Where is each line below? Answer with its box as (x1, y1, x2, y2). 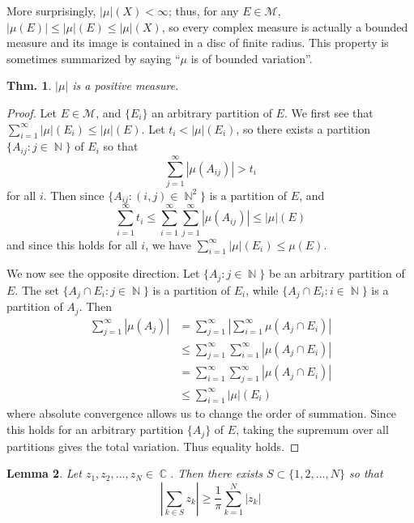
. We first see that (284, 104, 373, 121)
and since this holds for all (6, 236, 138, 253)
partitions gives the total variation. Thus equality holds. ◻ (6, 437, 300, 454)
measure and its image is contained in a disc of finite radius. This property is (6, 34, 389, 51)
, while (245, 281, 279, 298)
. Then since (43, 186, 105, 203)
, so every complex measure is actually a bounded (161, 18, 408, 35)
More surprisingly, (6, 2, 96, 19)
